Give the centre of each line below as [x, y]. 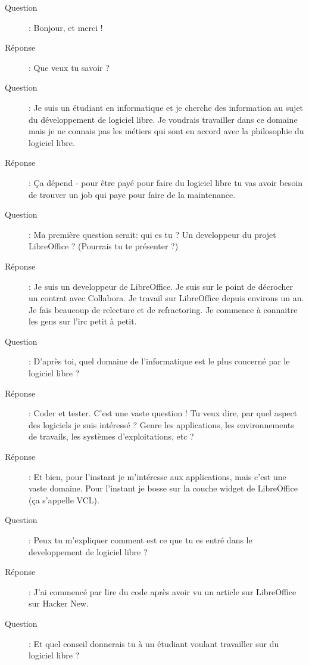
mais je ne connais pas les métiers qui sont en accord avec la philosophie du [166, 131]
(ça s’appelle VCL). [64, 499]
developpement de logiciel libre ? [88, 551]
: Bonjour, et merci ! [66, 27]
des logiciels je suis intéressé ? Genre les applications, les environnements [161, 424]
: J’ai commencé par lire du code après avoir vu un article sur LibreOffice [163, 591]
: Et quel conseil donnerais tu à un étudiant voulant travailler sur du [154, 643]
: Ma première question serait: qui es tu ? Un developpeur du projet [152, 234]
